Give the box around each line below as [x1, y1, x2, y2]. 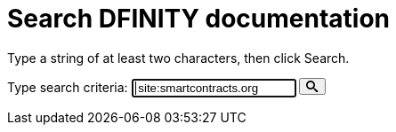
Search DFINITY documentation [7, 4, 391, 34]
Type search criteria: [7, 80, 128, 96]
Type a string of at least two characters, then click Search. [7, 50, 350, 66]
